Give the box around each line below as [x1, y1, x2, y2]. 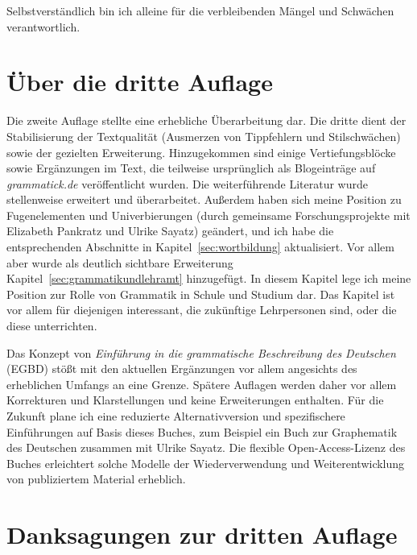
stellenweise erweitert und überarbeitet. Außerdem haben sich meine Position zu [6, 191, 402, 208]
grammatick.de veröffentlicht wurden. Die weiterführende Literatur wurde [6, 175, 368, 192]
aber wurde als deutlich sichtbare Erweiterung [6, 254, 233, 271]
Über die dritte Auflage [6, 65, 273, 98]
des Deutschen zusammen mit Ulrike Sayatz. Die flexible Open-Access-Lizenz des [6, 439, 406, 456]
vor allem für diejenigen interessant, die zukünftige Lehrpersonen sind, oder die [6, 301, 397, 318]
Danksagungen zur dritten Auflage [6, 518, 398, 551]
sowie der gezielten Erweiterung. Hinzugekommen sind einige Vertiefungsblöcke [6, 143, 396, 160]
